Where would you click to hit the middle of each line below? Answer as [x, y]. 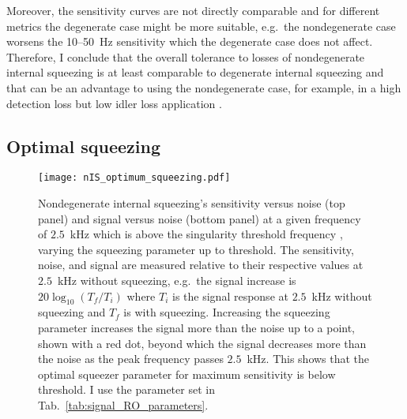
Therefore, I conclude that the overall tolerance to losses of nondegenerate [186, 56]
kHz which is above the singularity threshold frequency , [206, 234]
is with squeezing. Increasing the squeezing [227, 312]
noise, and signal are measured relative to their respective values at [201, 265]
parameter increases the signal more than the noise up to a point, [197, 327]
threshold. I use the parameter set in [126, 389]
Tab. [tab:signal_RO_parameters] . [123, 404]
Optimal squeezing [84, 146]
